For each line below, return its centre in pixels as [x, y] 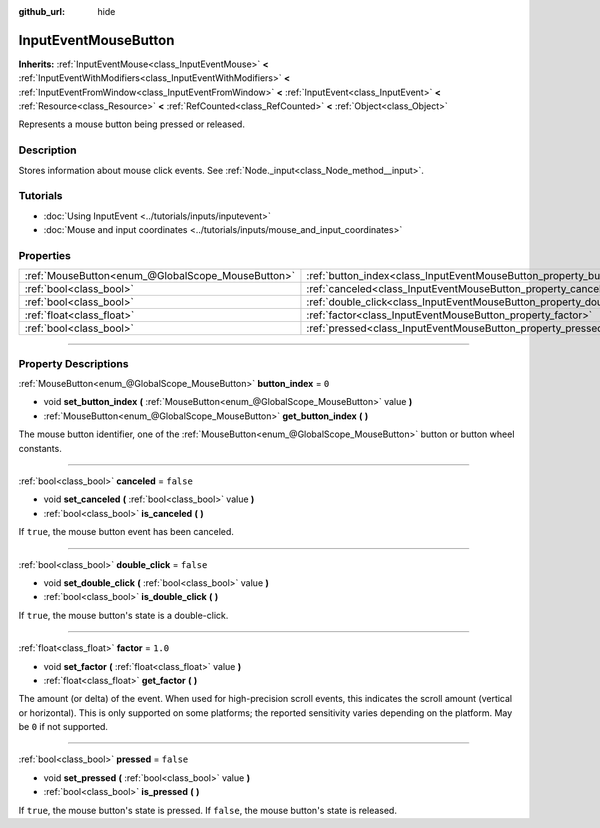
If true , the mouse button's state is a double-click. [123, 615]
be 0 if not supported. [63, 727]
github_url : [41, 11]
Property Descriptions [73, 363]
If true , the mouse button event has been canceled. [126, 532]
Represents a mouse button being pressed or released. [131, 124]
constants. [40, 448]
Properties [45, 255]
